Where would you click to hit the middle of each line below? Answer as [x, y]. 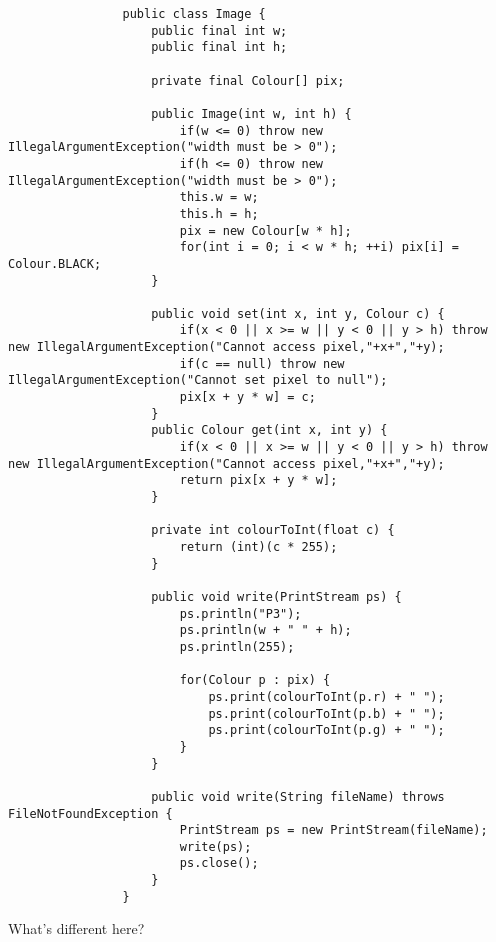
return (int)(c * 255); [258, 547]
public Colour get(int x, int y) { [269, 430]
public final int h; [219, 47]
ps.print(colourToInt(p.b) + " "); [326, 713]
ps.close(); [219, 863]
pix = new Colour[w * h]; [265, 230]
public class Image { [194, 14]
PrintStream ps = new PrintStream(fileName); [333, 830]
